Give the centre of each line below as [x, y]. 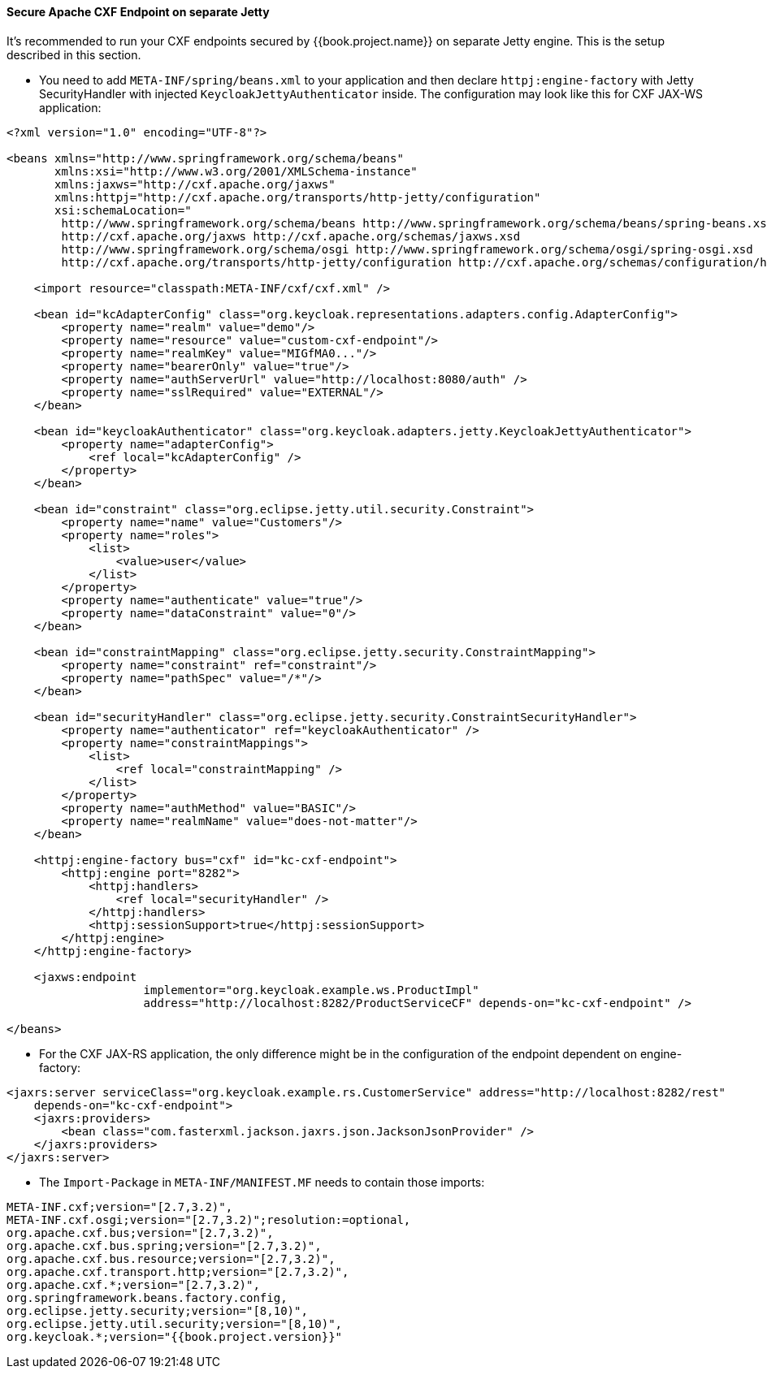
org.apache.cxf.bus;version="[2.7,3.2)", [140, 1232]
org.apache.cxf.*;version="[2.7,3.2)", [133, 1284]
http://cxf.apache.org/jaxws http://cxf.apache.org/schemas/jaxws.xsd [291, 236]
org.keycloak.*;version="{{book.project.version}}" [175, 1336]
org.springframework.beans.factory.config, [147, 1297]
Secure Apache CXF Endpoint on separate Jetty [138, 12]
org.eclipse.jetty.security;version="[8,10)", [157, 1310]
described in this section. [74, 54]
